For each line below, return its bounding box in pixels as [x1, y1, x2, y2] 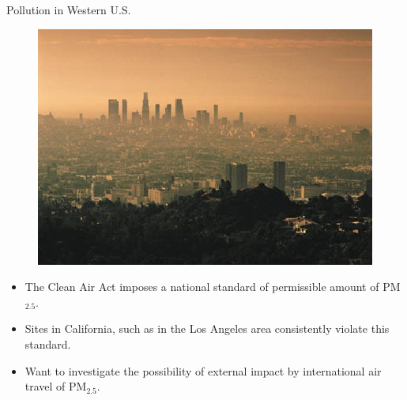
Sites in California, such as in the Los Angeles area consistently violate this [24, 320, 390, 337]
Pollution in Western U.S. [6, 2, 131, 17]
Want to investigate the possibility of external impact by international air [24, 362, 382, 379]
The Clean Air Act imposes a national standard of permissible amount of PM [24, 278, 401, 295]
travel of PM [24, 378, 87, 394]
